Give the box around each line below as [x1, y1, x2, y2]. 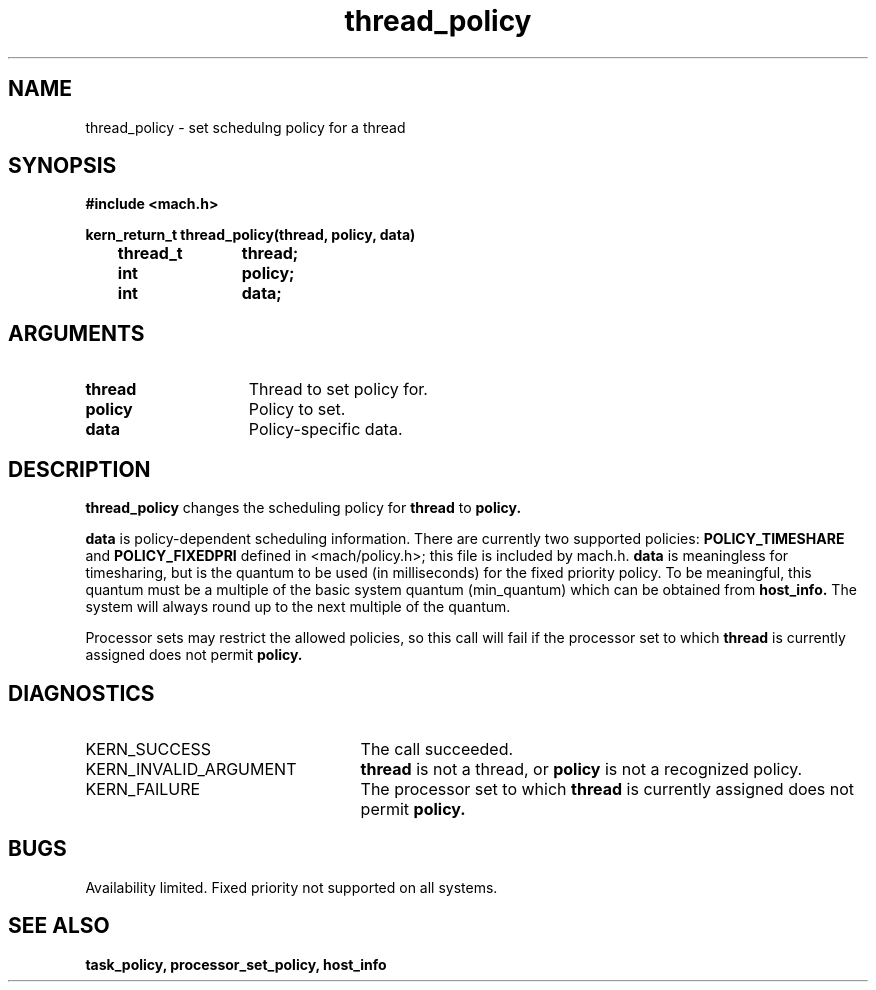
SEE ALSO [8, 913, 110, 939]
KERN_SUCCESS [85, 738, 212, 759]
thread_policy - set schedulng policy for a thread [85, 118, 406, 136]
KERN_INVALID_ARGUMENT [85, 758, 297, 779]
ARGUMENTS [8, 320, 145, 346]
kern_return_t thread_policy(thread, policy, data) [85, 226, 416, 244]
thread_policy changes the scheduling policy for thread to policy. [85, 499, 522, 517]
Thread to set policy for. [248, 379, 428, 400]
